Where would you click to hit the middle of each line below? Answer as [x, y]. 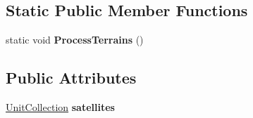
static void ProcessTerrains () [75, 40]
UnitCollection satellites [60, 107]
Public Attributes [71, 78]
